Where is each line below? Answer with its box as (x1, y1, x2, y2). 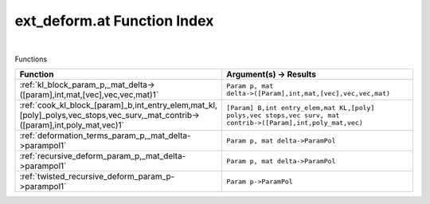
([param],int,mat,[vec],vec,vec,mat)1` (19, 89, 159, 100)
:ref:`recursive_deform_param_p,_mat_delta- (19, 151, 186, 162)
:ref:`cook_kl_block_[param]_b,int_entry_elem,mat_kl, (19, 100, 218, 111)
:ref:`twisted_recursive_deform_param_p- (19, 171, 175, 182)
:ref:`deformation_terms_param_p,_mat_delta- (19, 130, 191, 141)
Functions (14, 54, 48, 64)
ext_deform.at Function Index (14, 12, 214, 29)
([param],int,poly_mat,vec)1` (19, 120, 125, 131)
